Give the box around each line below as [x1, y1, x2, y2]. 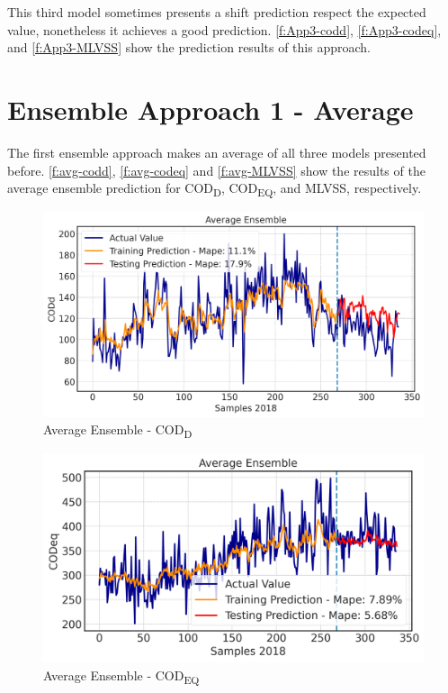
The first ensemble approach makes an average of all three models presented [7, 142, 426, 161]
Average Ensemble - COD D [43, 420, 193, 441]
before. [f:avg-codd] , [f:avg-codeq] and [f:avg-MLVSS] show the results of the [7, 160, 426, 179]
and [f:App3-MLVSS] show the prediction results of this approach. [7, 38, 371, 57]
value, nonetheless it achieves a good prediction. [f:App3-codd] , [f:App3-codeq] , [7, 20, 442, 39]
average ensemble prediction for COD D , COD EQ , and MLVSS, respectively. [7, 178, 422, 199]
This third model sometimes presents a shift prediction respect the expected [7, 3, 426, 21]
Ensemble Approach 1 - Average [7, 90, 414, 127]
